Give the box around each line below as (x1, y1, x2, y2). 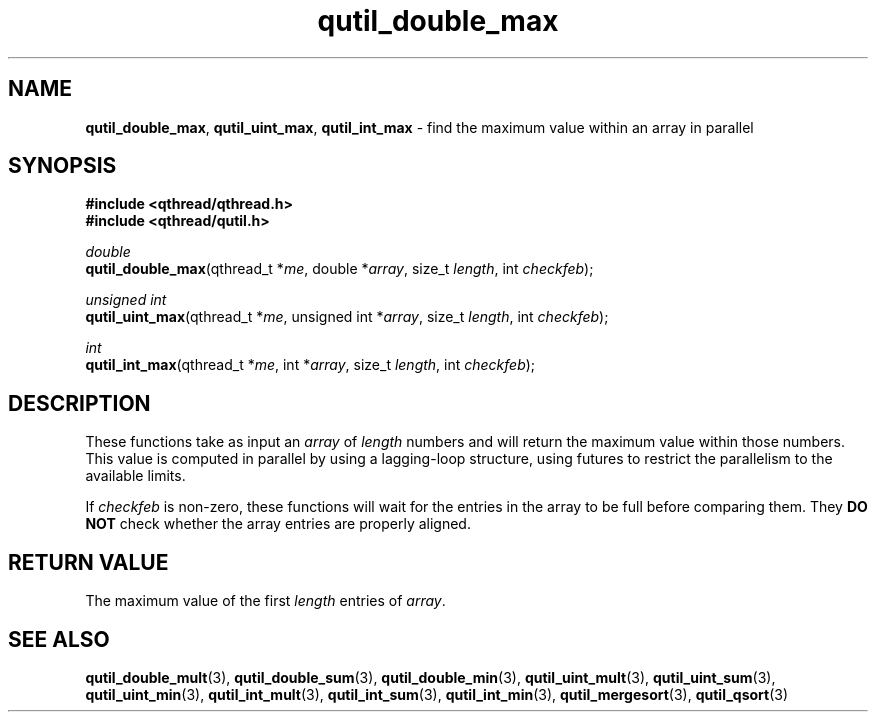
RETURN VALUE (8, 549, 169, 575)
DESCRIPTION (8, 390, 151, 416)
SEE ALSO (8, 626, 110, 652)
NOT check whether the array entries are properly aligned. (85, 515, 471, 533)
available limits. (85, 467, 186, 485)
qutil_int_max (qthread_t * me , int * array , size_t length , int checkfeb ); (85, 356, 536, 374)
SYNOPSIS (8, 153, 117, 179)
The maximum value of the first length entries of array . (85, 592, 446, 610)
